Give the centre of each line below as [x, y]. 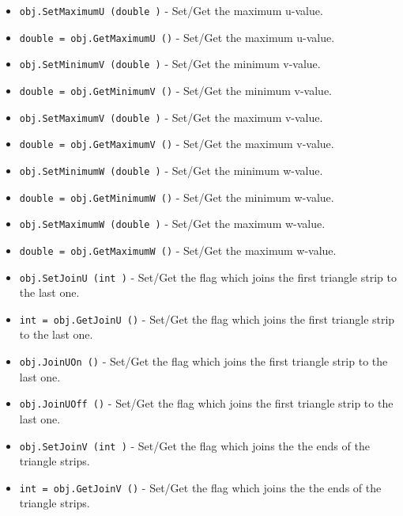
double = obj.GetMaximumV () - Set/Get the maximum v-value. [177, 144]
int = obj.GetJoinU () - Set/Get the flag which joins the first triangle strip [207, 319]
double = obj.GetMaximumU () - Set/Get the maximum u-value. [177, 37]
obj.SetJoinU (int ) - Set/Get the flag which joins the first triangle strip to [208, 277]
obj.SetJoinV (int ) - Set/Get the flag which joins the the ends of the [194, 445]
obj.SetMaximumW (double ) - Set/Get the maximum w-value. [172, 224]
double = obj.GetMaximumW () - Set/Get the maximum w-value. [178, 250]
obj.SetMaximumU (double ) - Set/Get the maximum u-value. [171, 10]
